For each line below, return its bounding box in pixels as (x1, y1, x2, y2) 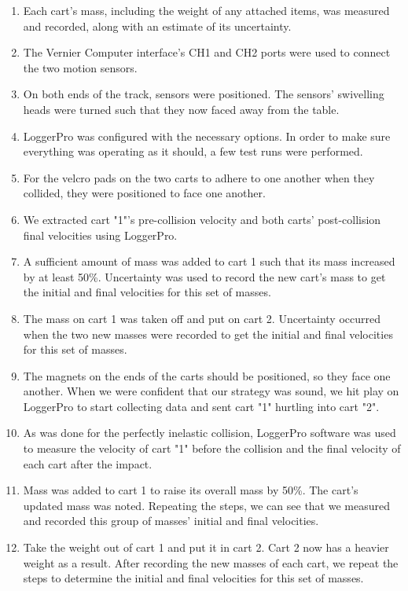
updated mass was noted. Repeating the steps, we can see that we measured (23, 497, 390, 513)
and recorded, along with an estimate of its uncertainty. (23, 17, 292, 34)
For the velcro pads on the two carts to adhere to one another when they (23, 169, 375, 185)
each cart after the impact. (23, 455, 153, 472)
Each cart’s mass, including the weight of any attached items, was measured (23, 2, 390, 18)
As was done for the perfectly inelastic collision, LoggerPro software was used (23, 424, 396, 441)
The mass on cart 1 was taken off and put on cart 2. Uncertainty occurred (23, 310, 381, 326)
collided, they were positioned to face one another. (23, 185, 266, 201)
